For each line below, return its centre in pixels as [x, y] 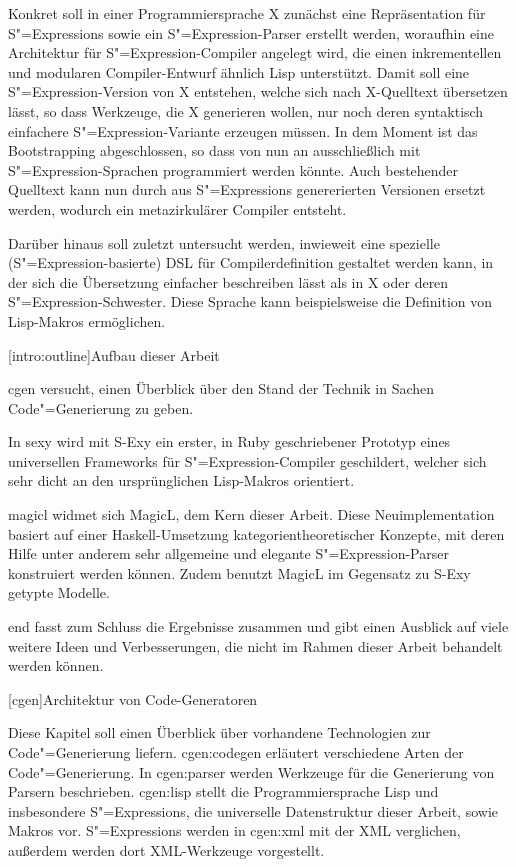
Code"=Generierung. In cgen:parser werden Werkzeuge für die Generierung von [251, 771]
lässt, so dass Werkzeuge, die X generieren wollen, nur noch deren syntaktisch [246, 110]
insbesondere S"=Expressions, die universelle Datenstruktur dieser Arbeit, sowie [253, 810]
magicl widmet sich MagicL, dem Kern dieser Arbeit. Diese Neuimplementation [251, 514]
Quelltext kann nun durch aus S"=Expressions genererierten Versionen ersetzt [247, 189]
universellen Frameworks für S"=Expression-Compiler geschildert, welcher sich [247, 460]
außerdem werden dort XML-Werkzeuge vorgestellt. [166, 849]
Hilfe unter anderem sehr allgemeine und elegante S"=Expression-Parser [228, 553]
